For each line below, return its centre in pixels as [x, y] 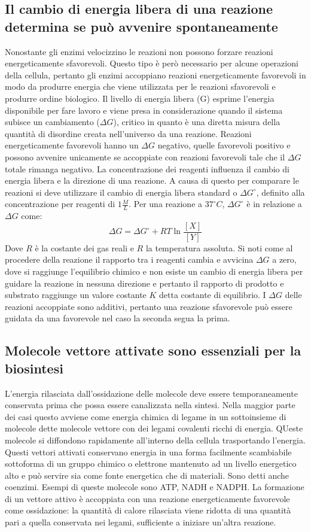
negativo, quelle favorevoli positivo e [224, 145]
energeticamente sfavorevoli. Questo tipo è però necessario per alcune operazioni [152, 63]
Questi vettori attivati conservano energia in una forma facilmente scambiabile [148, 452]
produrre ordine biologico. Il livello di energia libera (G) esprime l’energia [140, 98]
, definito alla [280, 192]
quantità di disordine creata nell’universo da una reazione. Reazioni [128, 133]
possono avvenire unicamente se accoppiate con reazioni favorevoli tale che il [145, 156]
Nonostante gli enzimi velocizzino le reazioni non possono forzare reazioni [139, 51]
